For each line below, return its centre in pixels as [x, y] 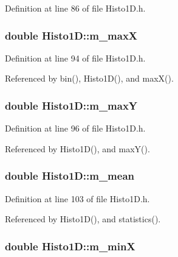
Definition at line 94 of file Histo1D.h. [75, 58]
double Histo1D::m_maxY [71, 105]
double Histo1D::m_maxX [71, 35]
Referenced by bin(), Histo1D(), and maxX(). [89, 78]
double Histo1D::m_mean [70, 176]
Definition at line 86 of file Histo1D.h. [75, 8]
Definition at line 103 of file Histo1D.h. [77, 198]
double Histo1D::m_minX [70, 246]
